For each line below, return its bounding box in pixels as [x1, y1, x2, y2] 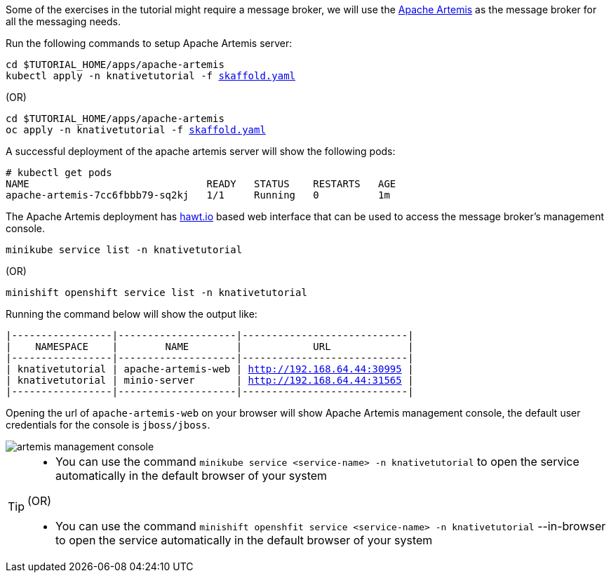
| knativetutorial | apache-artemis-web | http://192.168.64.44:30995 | [6, 363, 414, 375]
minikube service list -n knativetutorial [6, 244, 243, 255]
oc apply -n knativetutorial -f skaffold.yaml [6, 124, 266, 135]
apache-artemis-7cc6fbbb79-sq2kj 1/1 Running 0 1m [6, 189, 390, 201]
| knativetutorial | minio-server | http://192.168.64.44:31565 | [6, 375, 414, 386]
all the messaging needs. [6, 15, 121, 27]
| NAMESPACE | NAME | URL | [6, 341, 414, 352]
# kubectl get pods [6, 167, 112, 178]
